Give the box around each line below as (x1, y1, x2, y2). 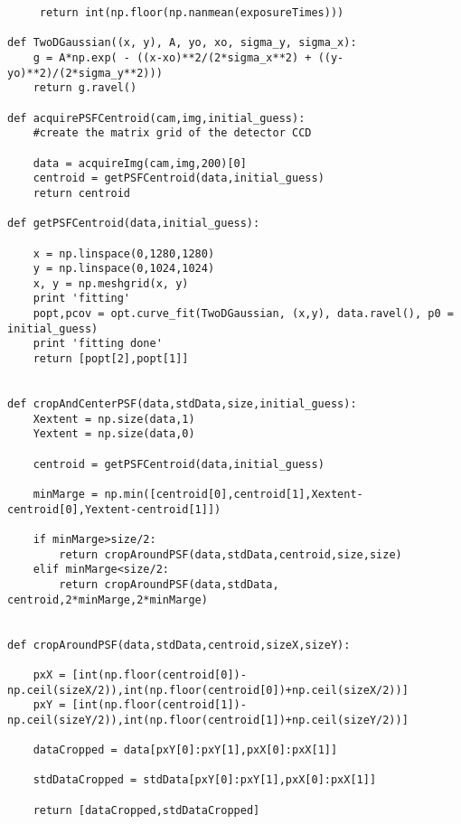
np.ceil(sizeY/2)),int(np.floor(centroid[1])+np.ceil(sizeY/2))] (7, 713, 409, 726)
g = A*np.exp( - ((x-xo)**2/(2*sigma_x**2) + (33, 51, 312, 64)
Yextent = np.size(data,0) (33, 427, 195, 441)
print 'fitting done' (33, 337, 163, 351)
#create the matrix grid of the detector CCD (33, 126, 312, 140)
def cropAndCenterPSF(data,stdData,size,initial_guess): (7, 398, 357, 411)
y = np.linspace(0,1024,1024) (33, 262, 215, 276)
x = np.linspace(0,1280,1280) (33, 247, 215, 260)
